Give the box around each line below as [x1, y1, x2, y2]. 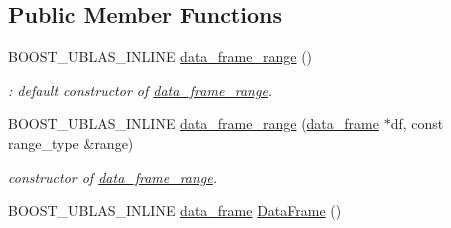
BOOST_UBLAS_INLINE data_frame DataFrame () [8, 200, 342, 221]
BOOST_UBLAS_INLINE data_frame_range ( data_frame [8, 113, 379, 134]
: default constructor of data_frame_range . [8, 79, 273, 100]
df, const [390, 113, 444, 134]
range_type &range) [8, 132, 134, 153]
